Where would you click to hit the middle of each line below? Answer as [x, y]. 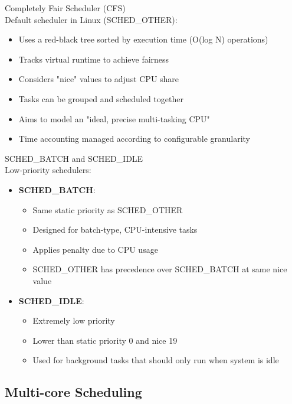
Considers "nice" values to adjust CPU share [99, 79]
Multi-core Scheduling [73, 392]
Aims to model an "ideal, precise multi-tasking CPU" [114, 118]
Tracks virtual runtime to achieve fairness [94, 59]
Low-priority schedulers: [48, 170]
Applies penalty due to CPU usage [95, 249]
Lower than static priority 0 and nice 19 [105, 340]
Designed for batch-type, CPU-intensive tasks [115, 229]
